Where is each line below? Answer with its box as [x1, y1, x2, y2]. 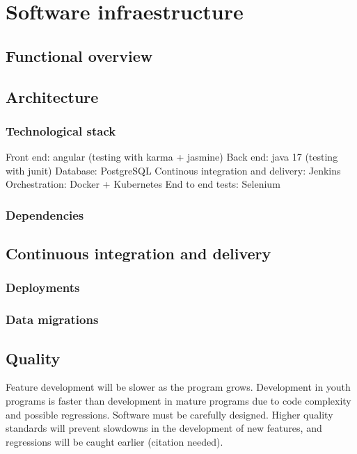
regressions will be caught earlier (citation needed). [6, 434, 223, 448]
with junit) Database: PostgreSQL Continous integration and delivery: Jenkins [6, 163, 341, 177]
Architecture [6, 86, 99, 107]
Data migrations [6, 311, 99, 328]
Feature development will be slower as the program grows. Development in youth [6, 380, 351, 394]
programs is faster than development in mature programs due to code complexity [6, 394, 351, 408]
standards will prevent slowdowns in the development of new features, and [6, 421, 322, 435]
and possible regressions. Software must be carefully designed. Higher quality [6, 407, 333, 421]
